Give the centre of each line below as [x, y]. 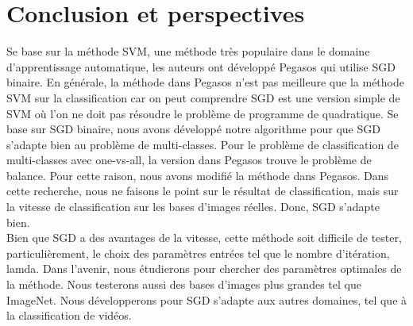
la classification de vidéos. [69, 315]
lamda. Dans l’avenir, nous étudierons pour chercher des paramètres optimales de [204, 268]
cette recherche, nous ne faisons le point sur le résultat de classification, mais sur [203, 191]
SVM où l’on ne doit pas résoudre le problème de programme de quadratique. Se [203, 113]
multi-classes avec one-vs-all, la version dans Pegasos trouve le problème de [189, 160]
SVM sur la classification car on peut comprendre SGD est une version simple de [203, 97]
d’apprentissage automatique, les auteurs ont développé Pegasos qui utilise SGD [201, 66]
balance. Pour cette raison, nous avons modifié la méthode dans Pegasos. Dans [198, 175]
